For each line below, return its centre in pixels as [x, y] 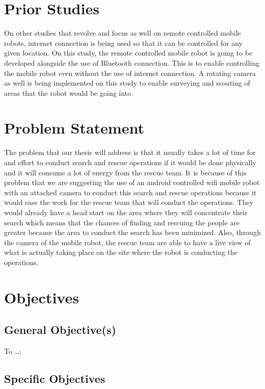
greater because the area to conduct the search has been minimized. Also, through [132, 232]
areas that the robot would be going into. [69, 93]
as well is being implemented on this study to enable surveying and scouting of [127, 83]
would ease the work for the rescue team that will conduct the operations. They [129, 202]
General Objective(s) [60, 330]
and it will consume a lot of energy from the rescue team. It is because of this [125, 172]
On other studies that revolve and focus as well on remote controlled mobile [123, 33]
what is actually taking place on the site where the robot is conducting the [121, 252]
